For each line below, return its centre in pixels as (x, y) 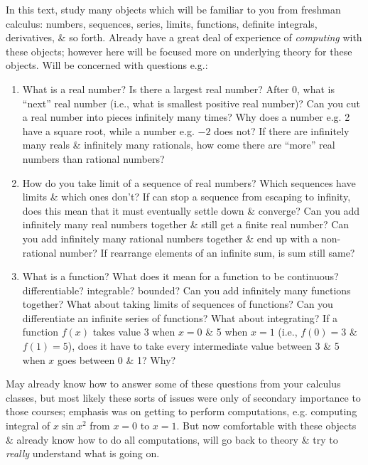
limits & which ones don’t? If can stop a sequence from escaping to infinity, (186, 197)
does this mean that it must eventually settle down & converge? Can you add (191, 210)
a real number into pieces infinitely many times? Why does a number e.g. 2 (186, 117)
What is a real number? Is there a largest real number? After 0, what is (179, 89)
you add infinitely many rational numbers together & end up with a (170, 238)
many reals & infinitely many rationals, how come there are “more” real (179, 145)
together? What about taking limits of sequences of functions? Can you (178, 304)
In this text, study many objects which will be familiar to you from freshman (173, 9)
